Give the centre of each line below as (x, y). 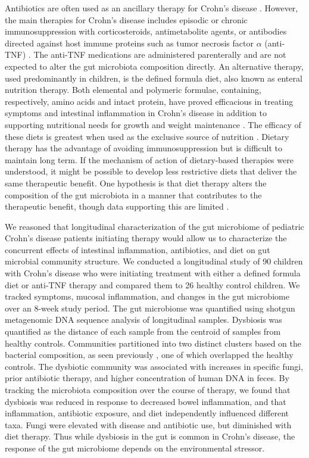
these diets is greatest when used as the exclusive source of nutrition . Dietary (147, 136)
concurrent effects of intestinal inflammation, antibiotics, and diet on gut (138, 249)
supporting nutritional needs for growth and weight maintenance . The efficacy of (153, 124)
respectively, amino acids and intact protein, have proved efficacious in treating (149, 101)
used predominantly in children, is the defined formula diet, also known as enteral (154, 78)
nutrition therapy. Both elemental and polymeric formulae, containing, (133, 90)
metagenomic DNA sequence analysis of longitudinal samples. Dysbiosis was (143, 320)
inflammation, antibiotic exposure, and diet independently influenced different (147, 413)
